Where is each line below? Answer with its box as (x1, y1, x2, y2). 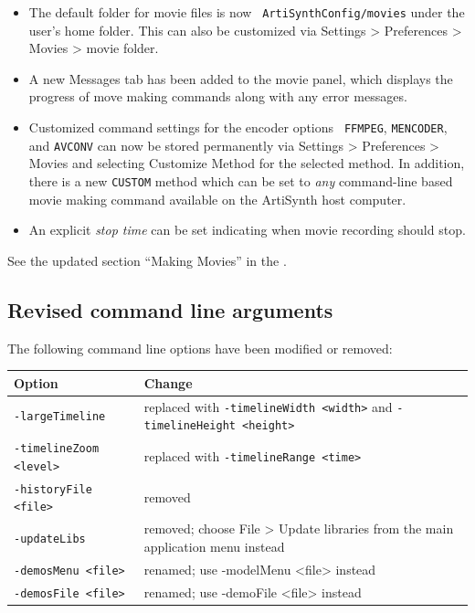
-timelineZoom (14, 442, 100, 456)
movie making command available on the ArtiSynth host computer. (28, 189, 406, 208)
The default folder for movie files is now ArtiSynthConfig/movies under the (28, 3, 465, 21)
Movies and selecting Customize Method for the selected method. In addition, (28, 153, 465, 173)
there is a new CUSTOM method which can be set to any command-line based (28, 171, 453, 190)
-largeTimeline (14, 410, 106, 424)
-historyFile (14, 482, 92, 496)
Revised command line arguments (7, 295, 333, 323)
